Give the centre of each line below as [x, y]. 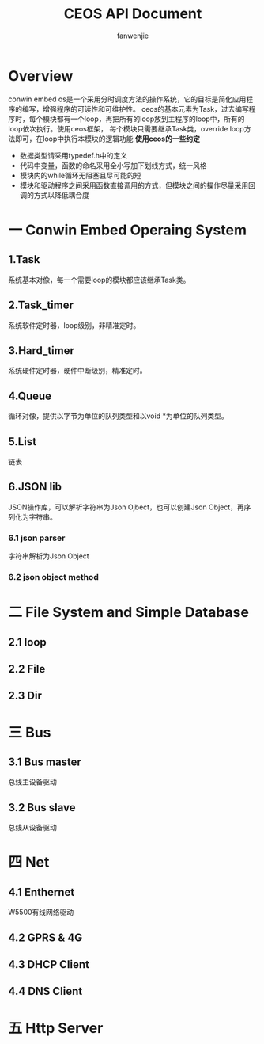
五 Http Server [56, 1028]
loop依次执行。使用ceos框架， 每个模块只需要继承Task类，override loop [126, 128]
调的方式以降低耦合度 [54, 195]
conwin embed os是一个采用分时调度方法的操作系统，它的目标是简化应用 [127, 99]
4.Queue [30, 396]
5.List [23, 442]
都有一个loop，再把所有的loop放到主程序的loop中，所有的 [151, 119]
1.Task [24, 259]
